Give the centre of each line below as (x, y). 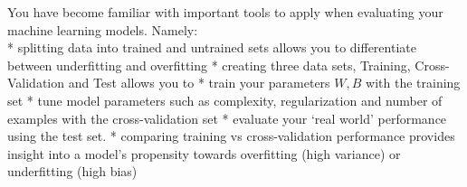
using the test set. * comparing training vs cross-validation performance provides (231, 136)
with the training (413, 83)
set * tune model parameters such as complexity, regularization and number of (225, 100)
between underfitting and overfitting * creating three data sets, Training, (209, 65)
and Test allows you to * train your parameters (199, 83)
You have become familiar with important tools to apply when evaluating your (225, 12)
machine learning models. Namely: (103, 29)
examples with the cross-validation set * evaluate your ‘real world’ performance (227, 118)
